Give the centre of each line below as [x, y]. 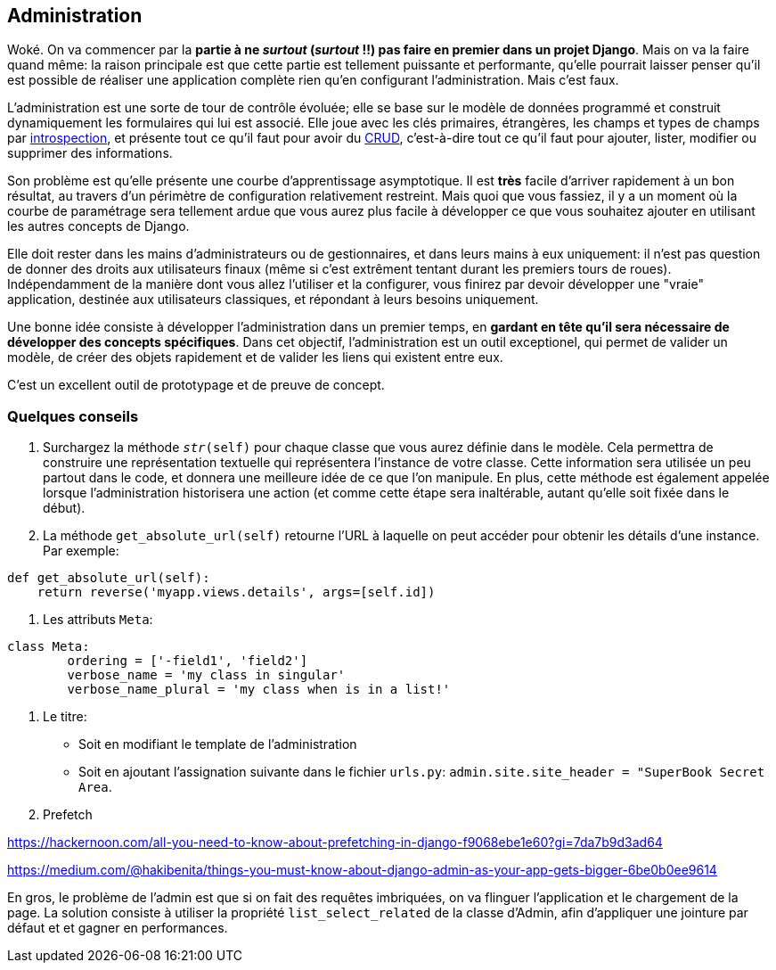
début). [64, 508]
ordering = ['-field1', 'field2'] [188, 661]
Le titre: [65, 717]
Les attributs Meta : [98, 620]
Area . [95, 787]
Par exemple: [81, 551]
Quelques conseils [73, 416]
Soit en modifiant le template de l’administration [218, 744]
